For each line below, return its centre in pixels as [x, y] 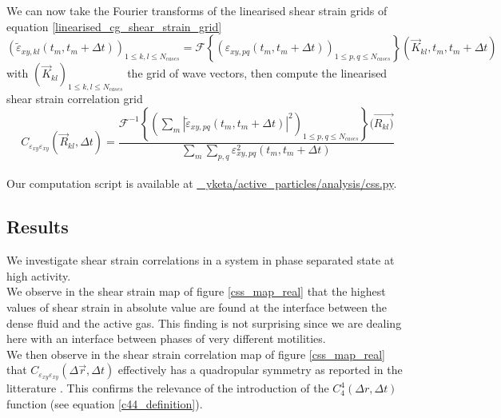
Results [38, 227]
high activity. [39, 275]
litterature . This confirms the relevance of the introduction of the [168, 388]
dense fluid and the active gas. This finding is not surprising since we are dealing [204, 322]
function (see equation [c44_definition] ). [105, 403]
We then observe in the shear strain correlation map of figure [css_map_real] [196, 354]
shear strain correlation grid [75, 99]
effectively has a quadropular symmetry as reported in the [260, 370]
